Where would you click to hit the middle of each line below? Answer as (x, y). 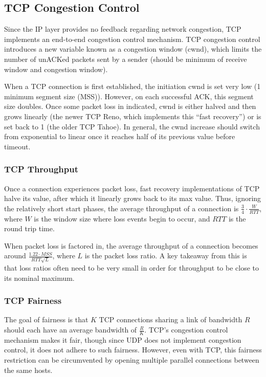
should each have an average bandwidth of (71, 330)
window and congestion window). (56, 69)
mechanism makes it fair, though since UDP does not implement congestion (123, 339)
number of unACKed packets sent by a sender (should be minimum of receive (126, 59)
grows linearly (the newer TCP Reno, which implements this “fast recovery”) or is (133, 116)
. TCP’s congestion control (186, 330)
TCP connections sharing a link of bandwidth (171, 319)
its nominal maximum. (39, 278)
